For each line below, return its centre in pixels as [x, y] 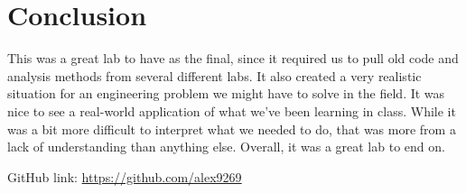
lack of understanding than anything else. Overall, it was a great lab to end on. [226, 147]
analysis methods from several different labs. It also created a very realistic [214, 75]
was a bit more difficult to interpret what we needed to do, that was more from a [232, 129]
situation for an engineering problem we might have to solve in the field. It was [226, 93]
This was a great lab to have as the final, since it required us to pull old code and [233, 58]
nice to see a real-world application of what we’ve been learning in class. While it [232, 110]
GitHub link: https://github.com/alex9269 [125, 176]
